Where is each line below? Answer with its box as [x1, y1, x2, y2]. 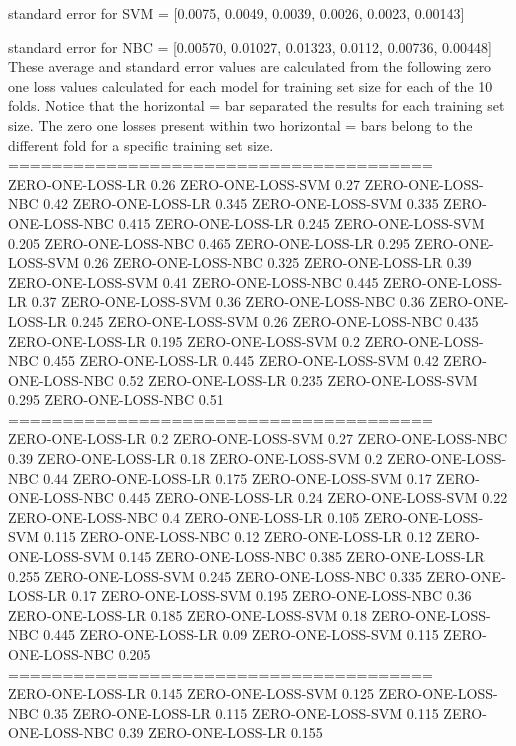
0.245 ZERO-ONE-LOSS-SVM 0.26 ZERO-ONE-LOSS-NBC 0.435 [71, 310, 479, 331]
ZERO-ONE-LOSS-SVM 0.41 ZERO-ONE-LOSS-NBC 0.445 [8, 271, 379, 292]
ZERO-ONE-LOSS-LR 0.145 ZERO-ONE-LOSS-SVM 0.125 [8, 683, 374, 704]
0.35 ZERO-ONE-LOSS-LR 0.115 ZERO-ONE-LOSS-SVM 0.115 [43, 702, 439, 723]
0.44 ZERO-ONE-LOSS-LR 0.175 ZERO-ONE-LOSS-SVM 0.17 [43, 467, 432, 488]
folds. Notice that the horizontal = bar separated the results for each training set [8, 95, 505, 116]
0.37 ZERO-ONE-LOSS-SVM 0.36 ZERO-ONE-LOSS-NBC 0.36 [31, 291, 425, 312]
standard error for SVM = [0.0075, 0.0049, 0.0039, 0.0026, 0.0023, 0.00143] [8, 3, 465, 23]
